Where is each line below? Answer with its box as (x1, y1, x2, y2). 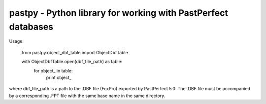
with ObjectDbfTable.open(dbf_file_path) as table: (21, 59, 123, 65)
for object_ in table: (33, 68, 73, 73)
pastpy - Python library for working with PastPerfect (9, 7, 229, 18)
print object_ (46, 74, 71, 80)
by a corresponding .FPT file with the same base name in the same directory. (9, 93, 166, 99)
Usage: (9, 38, 24, 44)
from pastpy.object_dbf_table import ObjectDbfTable (21, 49, 128, 55)
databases (9, 21, 54, 32)
